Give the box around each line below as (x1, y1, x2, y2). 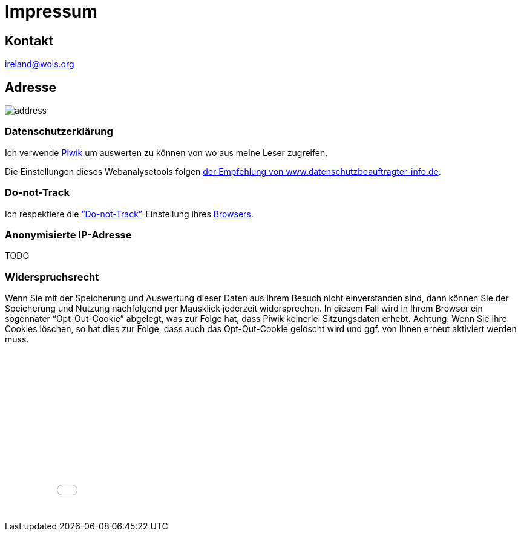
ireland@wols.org (5, 59, 74, 70)
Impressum (5, 1, 97, 22)
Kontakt (5, 33, 54, 48)
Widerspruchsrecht (5, 270, 99, 283)
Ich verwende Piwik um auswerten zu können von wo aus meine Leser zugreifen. (5, 147, 328, 158)
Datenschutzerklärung (5, 125, 113, 138)
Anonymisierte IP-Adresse (5, 228, 132, 241)
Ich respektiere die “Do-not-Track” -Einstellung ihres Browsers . (5, 208, 254, 219)
